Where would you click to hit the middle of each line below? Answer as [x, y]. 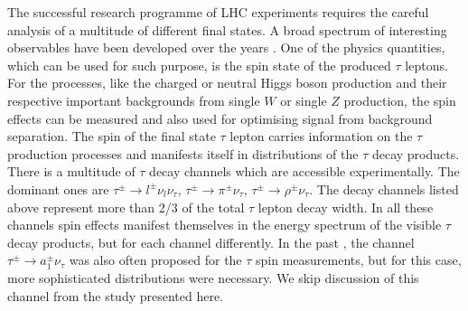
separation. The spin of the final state [112, 136]
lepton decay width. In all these [346, 207]
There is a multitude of [71, 171]
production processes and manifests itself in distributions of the [183, 153]
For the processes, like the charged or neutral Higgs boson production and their [227, 83]
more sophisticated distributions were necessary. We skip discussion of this [213, 277]
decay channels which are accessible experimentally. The [304, 171]
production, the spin [400, 100]
